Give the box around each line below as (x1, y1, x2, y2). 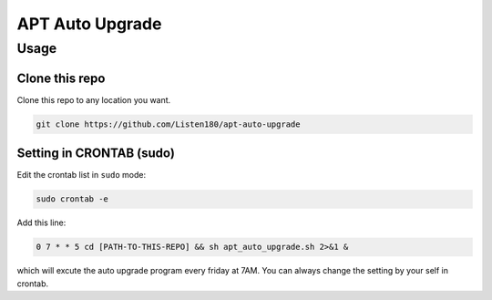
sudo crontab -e (36, 194, 109, 204)
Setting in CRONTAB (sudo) (16, 146, 175, 161)
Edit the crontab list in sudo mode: (16, 170, 146, 181)
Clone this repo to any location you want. (16, 94, 171, 105)
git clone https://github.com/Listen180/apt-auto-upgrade (36, 119, 301, 129)
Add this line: (16, 217, 67, 228)
